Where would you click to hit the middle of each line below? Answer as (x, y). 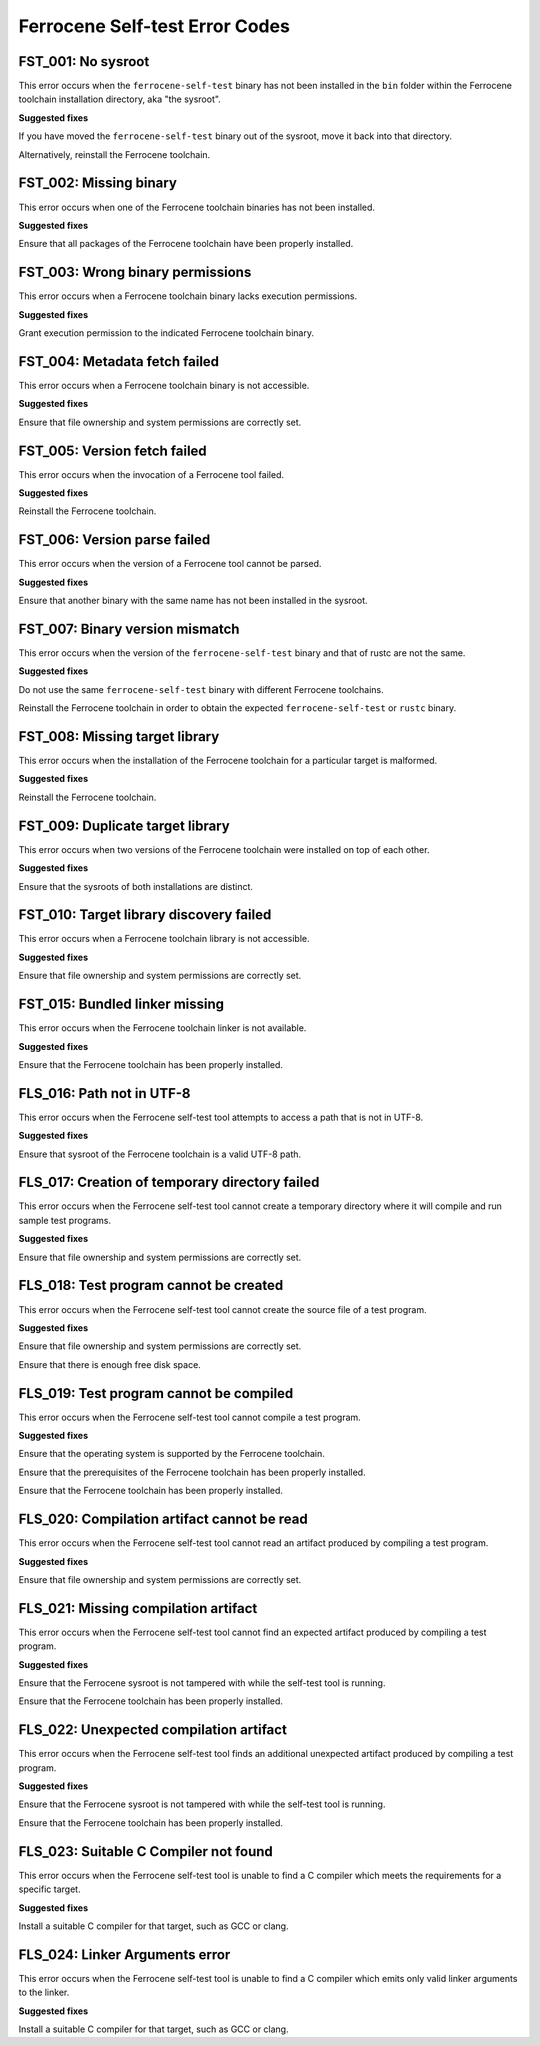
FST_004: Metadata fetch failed (119, 361)
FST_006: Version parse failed (114, 540)
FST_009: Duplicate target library (124, 825)
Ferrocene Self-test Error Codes (154, 26)
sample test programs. (65, 1220)
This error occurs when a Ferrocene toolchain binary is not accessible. (164, 385)
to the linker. (44, 1992)
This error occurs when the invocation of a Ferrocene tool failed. (151, 474)
